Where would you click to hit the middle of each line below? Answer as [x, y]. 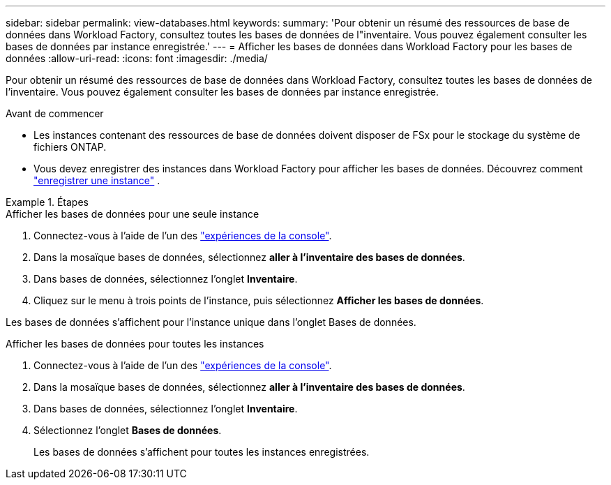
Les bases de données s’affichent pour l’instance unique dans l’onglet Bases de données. [211, 322]
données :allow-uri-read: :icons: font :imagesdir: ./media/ [137, 58]
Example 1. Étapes [47, 202]
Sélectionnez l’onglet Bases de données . [128, 430]
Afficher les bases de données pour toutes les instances [135, 344]
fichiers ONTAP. [70, 147]
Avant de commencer [55, 113]
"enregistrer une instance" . [97, 180]
